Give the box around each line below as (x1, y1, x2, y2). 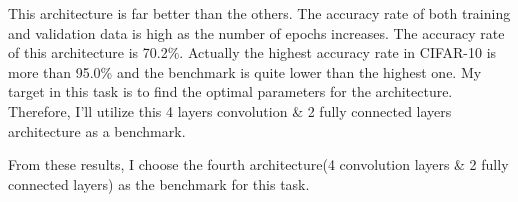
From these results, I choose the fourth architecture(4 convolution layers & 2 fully (8, 154, 509, 175)
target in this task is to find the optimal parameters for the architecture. (8, 81, 453, 102)
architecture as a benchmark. (8, 120, 186, 141)
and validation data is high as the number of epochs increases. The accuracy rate (8, 22, 505, 43)
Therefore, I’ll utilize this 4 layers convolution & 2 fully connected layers (8, 100, 452, 121)
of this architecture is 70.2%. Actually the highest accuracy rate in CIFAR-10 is (8, 42, 497, 63)
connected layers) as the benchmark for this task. (8, 173, 310, 194)
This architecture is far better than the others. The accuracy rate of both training (8, 3, 511, 23)
